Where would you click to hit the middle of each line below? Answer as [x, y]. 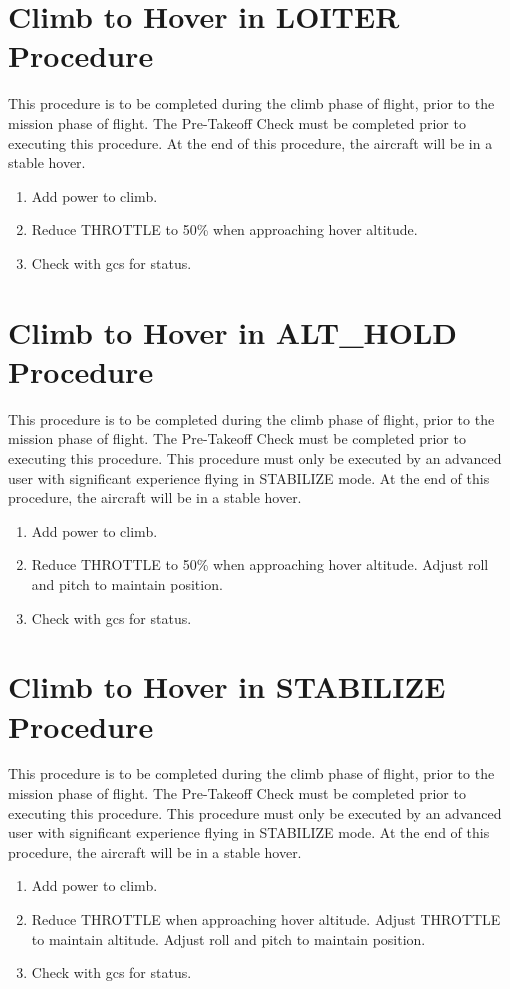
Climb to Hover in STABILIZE [227, 686]
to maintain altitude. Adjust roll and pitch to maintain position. [228, 938]
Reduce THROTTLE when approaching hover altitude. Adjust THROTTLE [266, 919]
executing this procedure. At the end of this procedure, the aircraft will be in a [250, 142]
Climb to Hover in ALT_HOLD [233, 331]
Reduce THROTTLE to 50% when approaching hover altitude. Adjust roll [260, 564]
